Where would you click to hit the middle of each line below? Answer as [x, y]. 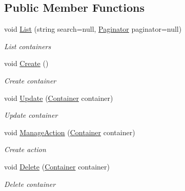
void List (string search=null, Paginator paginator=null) [93, 29]
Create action [25, 149]
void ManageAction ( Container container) [70, 132]
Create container [30, 80]
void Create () [26, 63]
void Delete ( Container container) [57, 166]
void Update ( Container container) [59, 98]
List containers [28, 46]
